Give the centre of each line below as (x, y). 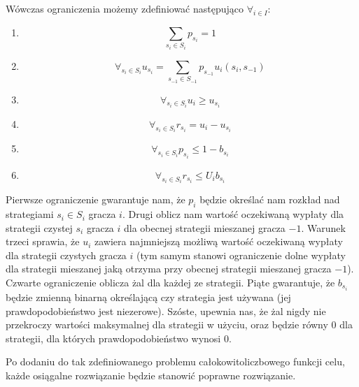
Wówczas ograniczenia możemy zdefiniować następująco (125, 8)
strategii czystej (39, 227)
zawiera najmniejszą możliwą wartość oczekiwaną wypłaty (219, 241)
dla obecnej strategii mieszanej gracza (205, 227)
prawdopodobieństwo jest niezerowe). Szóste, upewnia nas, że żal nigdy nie (166, 311)
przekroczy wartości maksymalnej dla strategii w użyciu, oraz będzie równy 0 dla (179, 324)
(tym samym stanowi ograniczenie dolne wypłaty (241, 255)
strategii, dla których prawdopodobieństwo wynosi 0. (119, 338)
